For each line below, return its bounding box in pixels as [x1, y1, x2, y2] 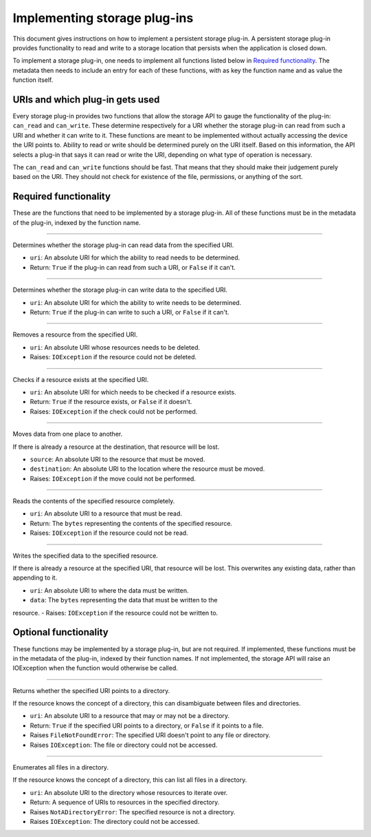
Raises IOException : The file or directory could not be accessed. [30, 741, 218, 749]
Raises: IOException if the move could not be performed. [30, 474, 196, 483]
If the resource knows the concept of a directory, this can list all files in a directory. [12, 776, 247, 784]
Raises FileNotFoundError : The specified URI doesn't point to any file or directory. [30, 731, 271, 739]
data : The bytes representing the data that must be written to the [30, 596, 218, 604]
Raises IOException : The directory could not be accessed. [30, 817, 200, 825]
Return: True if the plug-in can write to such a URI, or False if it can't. [30, 308, 229, 316]
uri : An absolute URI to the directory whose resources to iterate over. [30, 788, 228, 796]
